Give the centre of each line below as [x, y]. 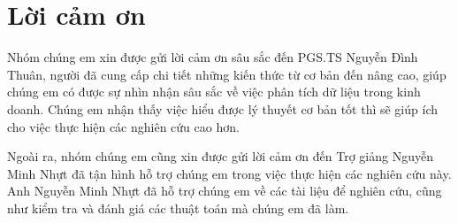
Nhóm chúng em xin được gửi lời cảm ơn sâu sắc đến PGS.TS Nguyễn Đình [213, 57]
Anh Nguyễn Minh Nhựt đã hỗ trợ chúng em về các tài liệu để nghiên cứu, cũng [225, 191]
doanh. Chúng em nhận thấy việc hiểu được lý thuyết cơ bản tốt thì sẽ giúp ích [222, 108]
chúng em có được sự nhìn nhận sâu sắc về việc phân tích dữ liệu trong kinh [214, 92]
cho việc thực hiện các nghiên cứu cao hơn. [123, 126]
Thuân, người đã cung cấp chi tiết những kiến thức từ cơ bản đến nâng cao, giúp [227, 74]
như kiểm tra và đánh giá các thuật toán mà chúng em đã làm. [178, 208]
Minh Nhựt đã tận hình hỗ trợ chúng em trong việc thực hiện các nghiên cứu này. [229, 173]
